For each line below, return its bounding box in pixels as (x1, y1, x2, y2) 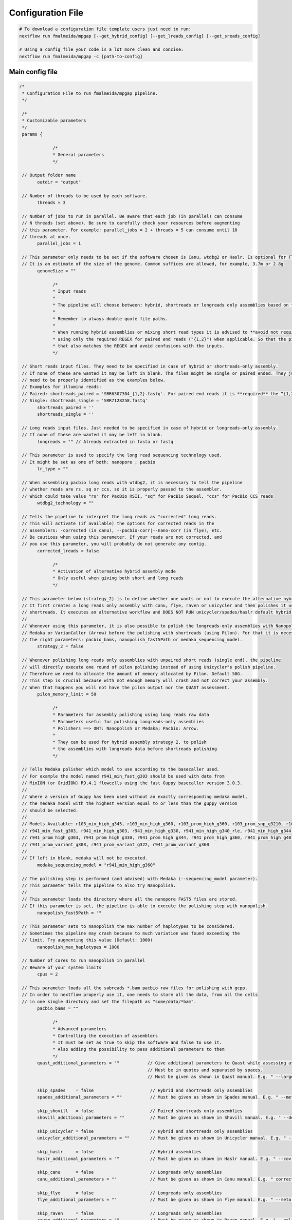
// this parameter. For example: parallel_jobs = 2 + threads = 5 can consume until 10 (22, 227, 238, 233)
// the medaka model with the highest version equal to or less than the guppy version (22, 801, 238, 806)
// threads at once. (22, 234, 71, 239)
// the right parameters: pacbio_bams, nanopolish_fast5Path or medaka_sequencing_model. (22, 637, 243, 642)
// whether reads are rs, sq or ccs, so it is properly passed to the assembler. (22, 487, 222, 492)
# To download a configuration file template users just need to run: (19, 26, 192, 32)
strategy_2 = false (37, 644, 84, 649)
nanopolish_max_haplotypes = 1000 (37, 944, 120, 950)
